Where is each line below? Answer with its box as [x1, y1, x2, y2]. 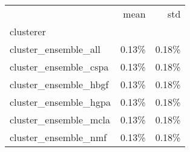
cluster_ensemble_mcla [10, 112, 110, 126]
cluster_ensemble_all [10, 42, 100, 56]
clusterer [10, 24, 46, 38]
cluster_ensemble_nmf [10, 130, 107, 144]
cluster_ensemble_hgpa [10, 95, 111, 109]
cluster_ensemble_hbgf [10, 77, 109, 91]
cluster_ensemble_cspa [10, 60, 109, 74]
